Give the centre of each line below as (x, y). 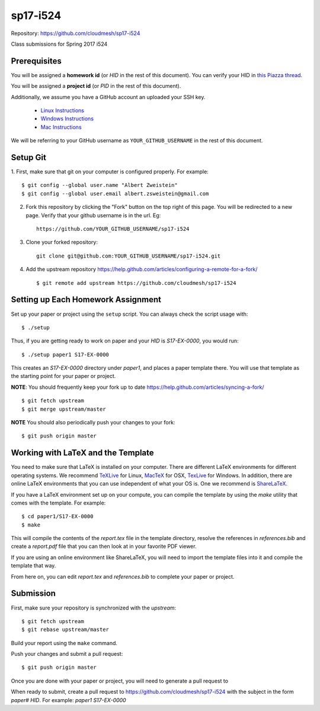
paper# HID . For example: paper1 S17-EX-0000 (69, 700)
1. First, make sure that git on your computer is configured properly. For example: (110, 172)
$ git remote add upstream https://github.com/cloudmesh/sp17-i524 (136, 283)
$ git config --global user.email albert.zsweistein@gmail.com (115, 193)
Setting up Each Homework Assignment (86, 300)
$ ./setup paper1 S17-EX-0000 (65, 354)
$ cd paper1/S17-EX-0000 (57, 517)
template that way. (33, 566)
